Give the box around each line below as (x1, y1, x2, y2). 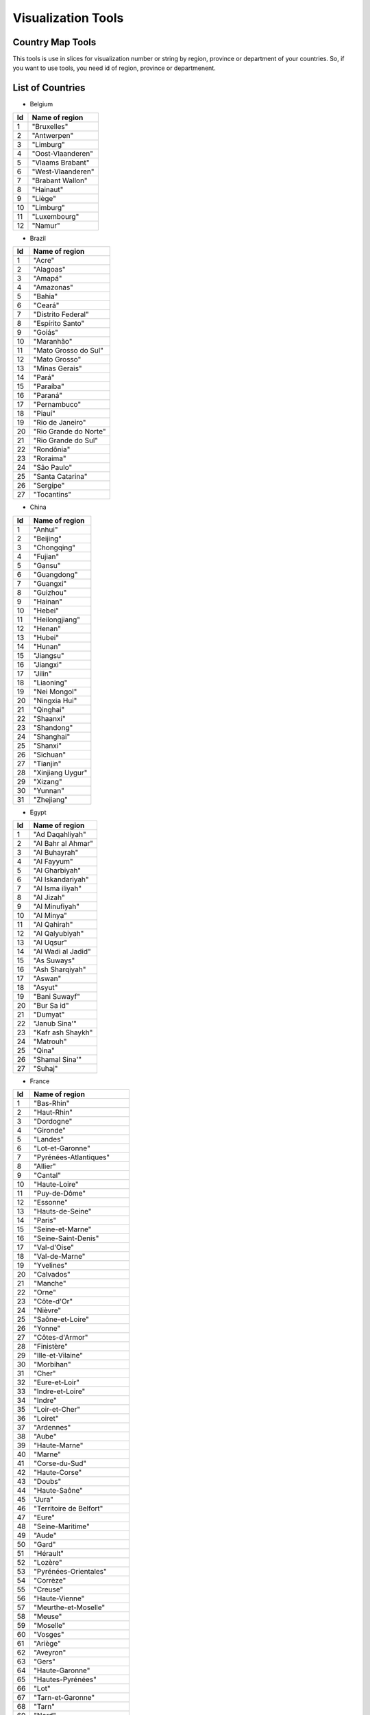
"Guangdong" (33, 569, 78, 579)
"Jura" (33, 1495, 54, 1504)
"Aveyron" (33, 1648, 66, 1657)
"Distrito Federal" (33, 309, 89, 319)
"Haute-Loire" (33, 1180, 79, 1190)
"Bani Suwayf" (33, 991, 80, 1001)
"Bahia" (33, 292, 58, 301)
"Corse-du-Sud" (33, 1458, 87, 1468)
